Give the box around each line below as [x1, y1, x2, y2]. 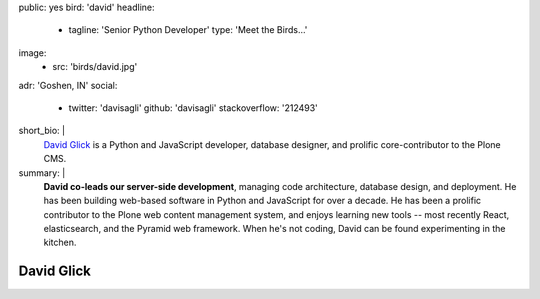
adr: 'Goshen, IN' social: [18, 79, 118, 91]
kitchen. [43, 236, 77, 249]
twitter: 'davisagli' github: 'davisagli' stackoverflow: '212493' [68, 101, 319, 114]
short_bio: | [18, 125, 65, 137]
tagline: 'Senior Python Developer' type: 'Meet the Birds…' [68, 24, 308, 36]
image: [18, 46, 47, 59]
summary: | [18, 166, 66, 179]
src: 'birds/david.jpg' [52, 61, 138, 73]
